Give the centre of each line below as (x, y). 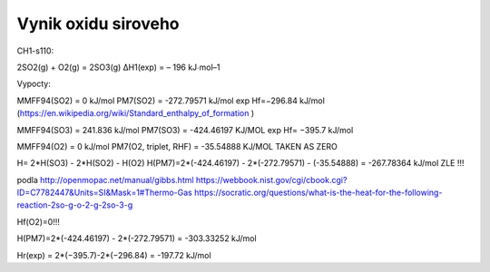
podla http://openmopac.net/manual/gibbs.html (105, 180)
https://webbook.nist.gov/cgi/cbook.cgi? (271, 180)
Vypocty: (34, 84)
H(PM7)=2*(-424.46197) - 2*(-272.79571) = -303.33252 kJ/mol (137, 238)
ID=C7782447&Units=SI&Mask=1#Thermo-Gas (104, 193)
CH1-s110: (35, 51)
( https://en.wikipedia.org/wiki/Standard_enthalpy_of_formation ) (136, 113)
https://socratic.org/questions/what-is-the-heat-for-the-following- (318, 193)
